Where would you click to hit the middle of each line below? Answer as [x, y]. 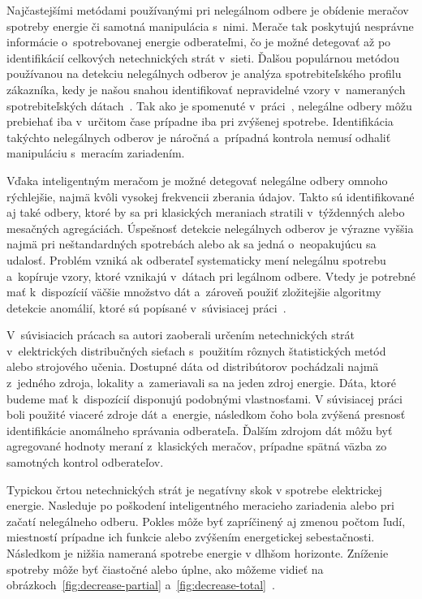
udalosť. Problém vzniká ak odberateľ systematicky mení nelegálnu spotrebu [196, 259]
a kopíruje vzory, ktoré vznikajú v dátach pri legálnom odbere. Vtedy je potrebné [211, 276]
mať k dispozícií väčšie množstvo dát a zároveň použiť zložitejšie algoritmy [194, 292]
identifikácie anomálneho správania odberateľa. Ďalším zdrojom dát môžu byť [200, 430]
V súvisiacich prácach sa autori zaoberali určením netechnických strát [181, 335]
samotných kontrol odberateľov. [85, 462]
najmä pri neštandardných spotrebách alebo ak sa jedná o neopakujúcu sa [192, 244]
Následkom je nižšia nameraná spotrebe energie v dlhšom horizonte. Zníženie [198, 553]
